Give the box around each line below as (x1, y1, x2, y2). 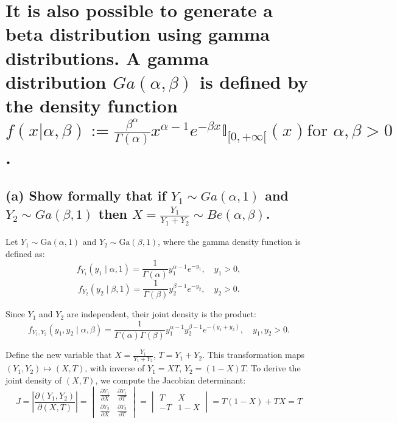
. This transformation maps (202, 348, 305, 361)
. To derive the (245, 362, 301, 374)
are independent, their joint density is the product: (66, 308, 256, 320)
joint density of (5, 373, 62, 386)
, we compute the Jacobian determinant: (95, 373, 246, 386)
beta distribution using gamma (5, 21, 270, 46)
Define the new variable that (5, 348, 112, 361)
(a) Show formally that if (5, 186, 166, 205)
